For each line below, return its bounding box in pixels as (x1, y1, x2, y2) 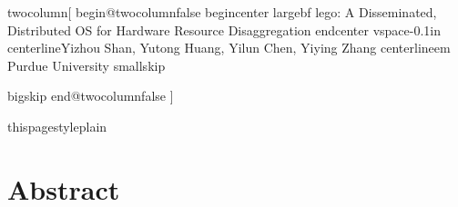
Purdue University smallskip (7, 55, 166, 74)
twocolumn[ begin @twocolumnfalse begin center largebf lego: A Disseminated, (7, 3, 437, 21)
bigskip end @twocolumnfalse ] (7, 86, 174, 105)
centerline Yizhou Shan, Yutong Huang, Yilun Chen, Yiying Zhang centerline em (7, 38, 451, 57)
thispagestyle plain (7, 116, 107, 135)
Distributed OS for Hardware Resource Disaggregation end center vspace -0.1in (7, 20, 442, 39)
